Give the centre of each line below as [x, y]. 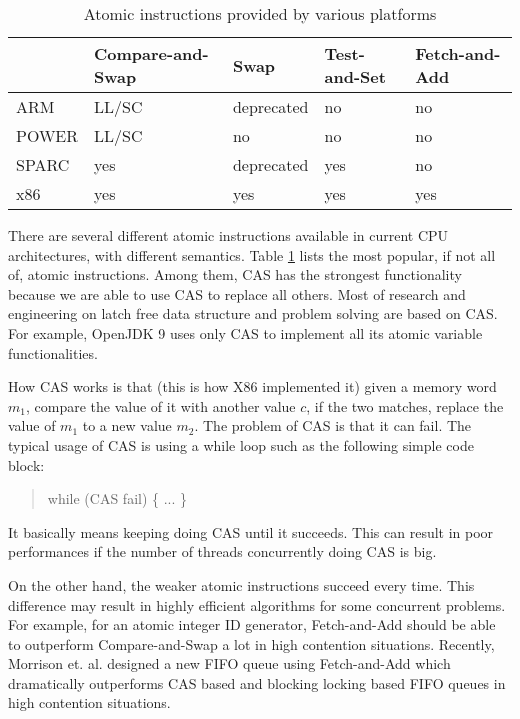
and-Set [355, 76]
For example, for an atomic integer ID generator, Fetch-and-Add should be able [252, 624]
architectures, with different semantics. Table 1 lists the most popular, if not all [252, 254]
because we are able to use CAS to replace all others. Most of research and [237, 293]
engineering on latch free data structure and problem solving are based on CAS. [253, 313]
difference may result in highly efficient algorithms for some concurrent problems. [257, 604]
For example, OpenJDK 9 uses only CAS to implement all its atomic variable [245, 332]
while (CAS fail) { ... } [117, 498]
